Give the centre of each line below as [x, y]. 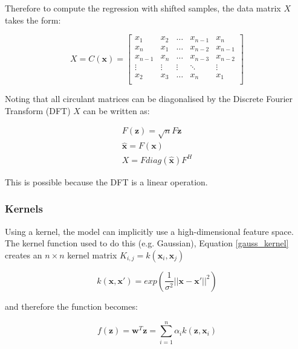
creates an [24, 255]
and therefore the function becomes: [71, 306]
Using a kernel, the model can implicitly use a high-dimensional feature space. [149, 231]
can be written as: [116, 110]
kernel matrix [92, 255]
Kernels [24, 209]
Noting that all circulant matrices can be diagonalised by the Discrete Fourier [149, 99]
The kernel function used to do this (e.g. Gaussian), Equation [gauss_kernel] [147, 243]
